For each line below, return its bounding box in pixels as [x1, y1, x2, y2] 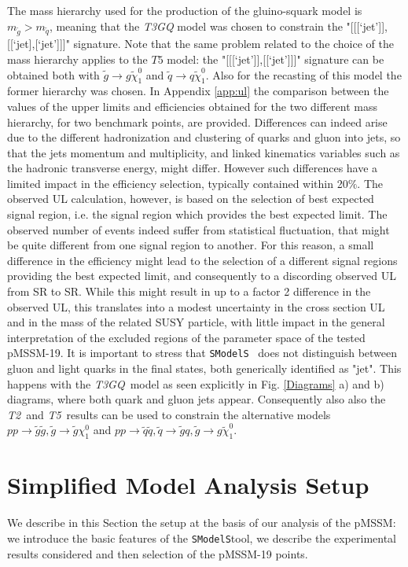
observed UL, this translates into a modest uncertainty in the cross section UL [7, 298, 385, 315]
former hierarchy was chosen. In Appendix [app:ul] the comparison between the [7, 83, 389, 99]
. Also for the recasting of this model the [205, 66, 402, 83]
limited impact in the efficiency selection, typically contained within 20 [7, 175, 348, 191]
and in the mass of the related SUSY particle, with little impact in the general [7, 314, 385, 330]
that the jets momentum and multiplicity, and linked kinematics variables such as [7, 144, 400, 160]
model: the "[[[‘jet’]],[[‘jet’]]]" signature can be [167, 50, 384, 67]
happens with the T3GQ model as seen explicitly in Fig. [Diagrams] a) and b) [7, 375, 384, 392]
